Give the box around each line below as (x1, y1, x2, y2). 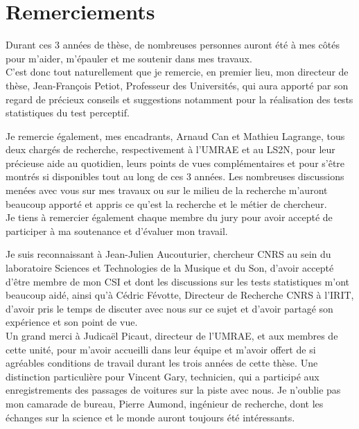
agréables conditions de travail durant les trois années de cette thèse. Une (6, 356, 318, 370)
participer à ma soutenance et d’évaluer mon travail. (6, 223, 228, 238)
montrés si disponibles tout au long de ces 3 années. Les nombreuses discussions (6, 169, 344, 184)
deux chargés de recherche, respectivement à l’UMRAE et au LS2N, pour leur (6, 142, 335, 157)
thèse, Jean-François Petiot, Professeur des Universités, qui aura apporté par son (6, 78, 349, 92)
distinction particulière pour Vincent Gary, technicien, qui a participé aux (6, 369, 319, 383)
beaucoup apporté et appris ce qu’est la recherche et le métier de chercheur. (6, 196, 327, 211)
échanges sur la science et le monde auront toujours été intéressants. (6, 410, 295, 424)
